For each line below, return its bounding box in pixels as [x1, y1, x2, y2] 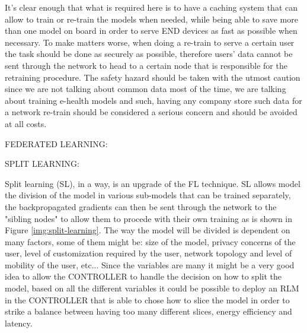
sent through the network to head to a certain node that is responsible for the [5, 59, 287, 71]
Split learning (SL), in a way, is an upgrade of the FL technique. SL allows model [5, 177, 300, 189]
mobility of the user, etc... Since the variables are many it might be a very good [5, 258, 295, 271]
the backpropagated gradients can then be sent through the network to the [5, 200, 277, 213]
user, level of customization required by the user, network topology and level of [5, 247, 292, 259]
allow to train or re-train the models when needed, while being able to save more [5, 12, 298, 25]
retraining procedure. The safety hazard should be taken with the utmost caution [5, 71, 300, 83]
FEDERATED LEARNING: [5, 137, 108, 150]
